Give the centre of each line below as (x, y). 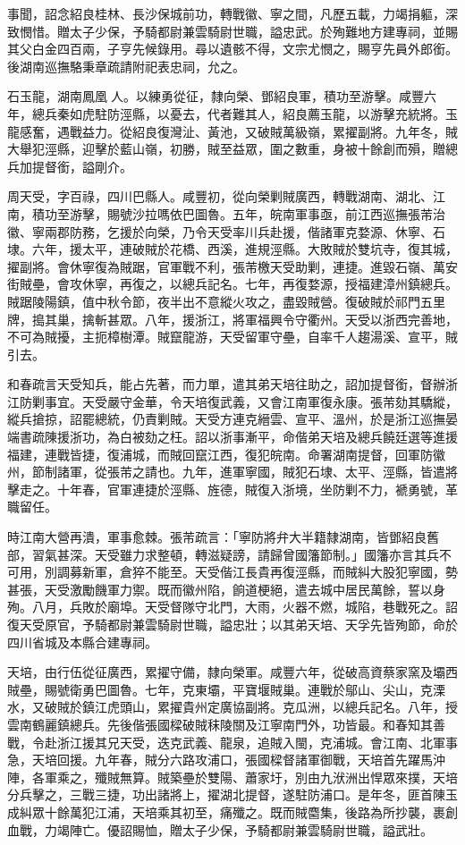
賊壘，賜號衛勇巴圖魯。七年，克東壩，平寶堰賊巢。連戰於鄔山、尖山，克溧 (226, 689)
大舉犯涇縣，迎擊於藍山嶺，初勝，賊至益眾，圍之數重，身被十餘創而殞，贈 (226, 149)
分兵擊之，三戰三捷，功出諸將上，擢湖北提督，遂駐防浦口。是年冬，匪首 (220, 794)
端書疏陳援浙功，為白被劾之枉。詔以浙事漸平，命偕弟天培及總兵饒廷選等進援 (232, 437)
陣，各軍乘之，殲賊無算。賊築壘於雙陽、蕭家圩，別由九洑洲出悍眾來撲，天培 (232, 777)
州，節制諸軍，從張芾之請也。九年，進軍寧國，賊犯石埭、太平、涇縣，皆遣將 (232, 472)
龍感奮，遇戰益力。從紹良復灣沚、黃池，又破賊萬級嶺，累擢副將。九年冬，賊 (232, 131)
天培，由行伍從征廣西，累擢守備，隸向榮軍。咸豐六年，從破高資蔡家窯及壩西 (232, 672)
